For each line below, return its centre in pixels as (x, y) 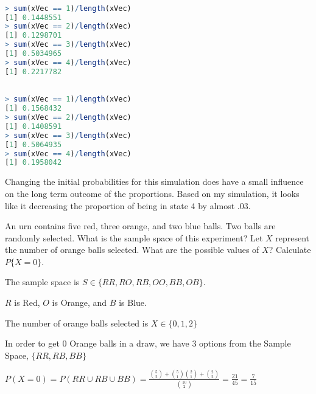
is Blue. (133, 302)
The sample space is (42, 282)
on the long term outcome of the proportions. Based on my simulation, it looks (152, 193)
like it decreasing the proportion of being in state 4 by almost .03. (128, 205)
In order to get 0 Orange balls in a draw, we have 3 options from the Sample (148, 343)
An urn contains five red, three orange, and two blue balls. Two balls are (140, 226)
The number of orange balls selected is (77, 323)
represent (293, 237)
